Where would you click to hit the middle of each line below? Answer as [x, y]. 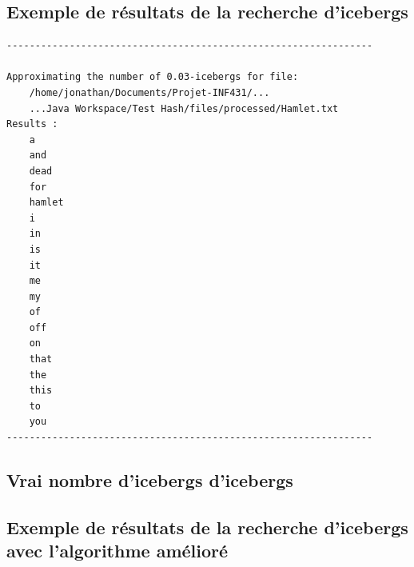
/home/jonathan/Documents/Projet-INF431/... [149, 92]
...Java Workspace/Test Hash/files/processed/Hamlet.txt [184, 108]
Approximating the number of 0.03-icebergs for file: [153, 77]
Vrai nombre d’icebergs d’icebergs [150, 480]
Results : [32, 124]
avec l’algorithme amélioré [117, 551]
